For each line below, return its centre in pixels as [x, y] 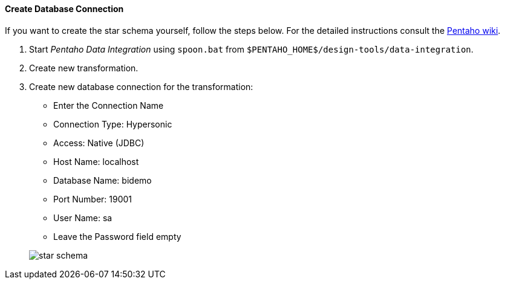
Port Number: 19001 [93, 199]
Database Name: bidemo [103, 180]
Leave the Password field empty [117, 236]
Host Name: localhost [96, 161]
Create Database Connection [64, 9]
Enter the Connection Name [109, 105]
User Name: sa [83, 218]
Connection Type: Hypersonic [113, 124]
